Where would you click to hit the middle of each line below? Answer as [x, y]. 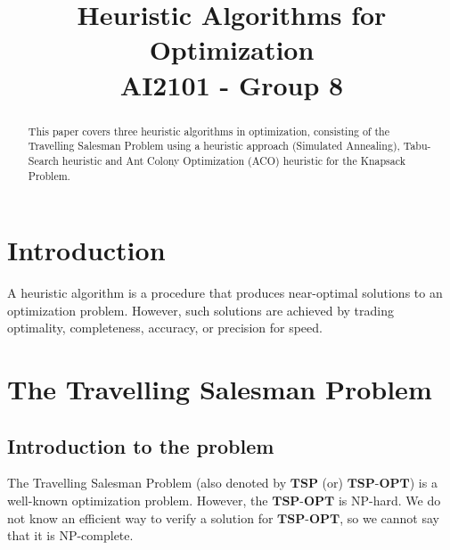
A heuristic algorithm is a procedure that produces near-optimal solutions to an [225, 293]
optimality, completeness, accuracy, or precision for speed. [165, 328]
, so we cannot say [389, 517]
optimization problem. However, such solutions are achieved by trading [200, 310]
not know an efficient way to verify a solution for [140, 517]
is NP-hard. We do [389, 501]
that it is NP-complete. [70, 535]
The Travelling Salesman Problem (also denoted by [147, 483]
